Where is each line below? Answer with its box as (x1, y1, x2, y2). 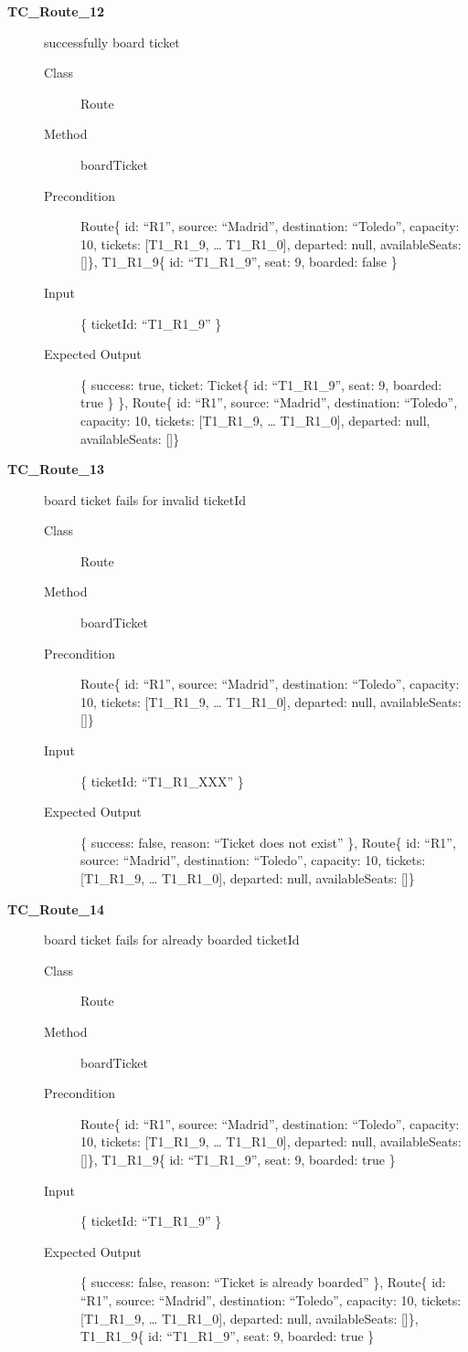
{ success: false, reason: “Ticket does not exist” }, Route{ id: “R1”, (80, 832, 456, 851)
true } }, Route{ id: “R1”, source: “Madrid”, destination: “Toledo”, (80, 393, 458, 412)
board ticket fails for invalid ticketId (44, 490, 247, 509)
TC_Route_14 (7, 899, 104, 918)
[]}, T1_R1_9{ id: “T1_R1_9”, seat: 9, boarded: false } (80, 252, 398, 271)
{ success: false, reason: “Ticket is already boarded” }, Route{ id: (80, 1273, 446, 1292)
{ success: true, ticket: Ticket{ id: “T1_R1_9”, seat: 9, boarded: (80, 375, 442, 394)
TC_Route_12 (7, 2, 104, 20)
